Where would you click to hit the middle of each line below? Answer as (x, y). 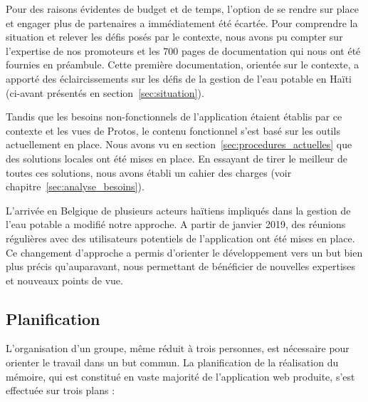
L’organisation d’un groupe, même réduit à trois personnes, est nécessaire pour (178, 348)
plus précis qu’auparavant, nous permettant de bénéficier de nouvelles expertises (181, 266)
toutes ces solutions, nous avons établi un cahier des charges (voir (149, 172)
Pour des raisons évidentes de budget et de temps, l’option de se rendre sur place (182, 9)
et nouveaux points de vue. (64, 280)
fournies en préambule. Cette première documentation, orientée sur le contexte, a (183, 65)
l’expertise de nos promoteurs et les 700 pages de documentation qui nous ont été (183, 50)
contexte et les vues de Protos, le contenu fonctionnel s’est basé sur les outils (173, 130)
